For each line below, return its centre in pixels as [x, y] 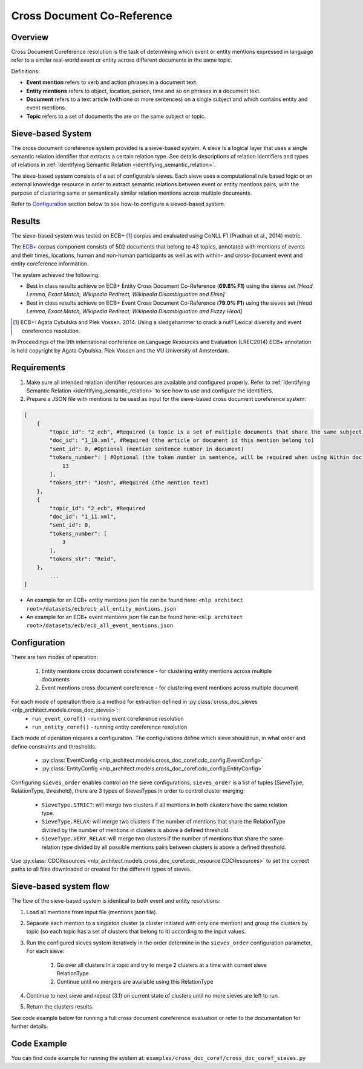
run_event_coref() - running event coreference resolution [108, 718]
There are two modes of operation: [55, 657]
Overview [30, 37]
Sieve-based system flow [60, 887]
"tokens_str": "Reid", [83, 559]
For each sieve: [45, 951]
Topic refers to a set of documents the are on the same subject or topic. [116, 116]
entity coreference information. [50, 264]
